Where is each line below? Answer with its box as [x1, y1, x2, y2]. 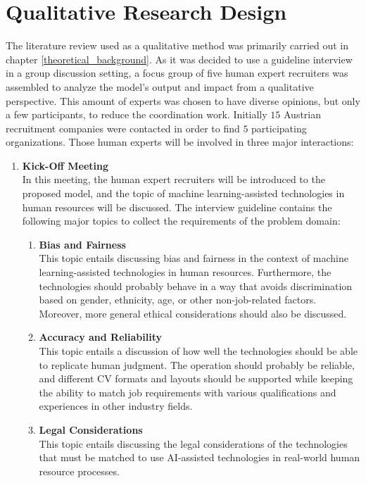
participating [251, 120, 307, 135]
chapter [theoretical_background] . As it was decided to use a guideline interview [6, 51, 353, 66]
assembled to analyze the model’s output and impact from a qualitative [6, 79, 314, 94]
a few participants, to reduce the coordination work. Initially [6, 107, 267, 122]
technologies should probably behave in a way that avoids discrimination [39, 278, 353, 293]
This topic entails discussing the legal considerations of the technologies [39, 436, 348, 451]
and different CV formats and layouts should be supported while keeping [39, 371, 353, 386]
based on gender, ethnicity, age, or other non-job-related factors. [39, 292, 317, 307]
